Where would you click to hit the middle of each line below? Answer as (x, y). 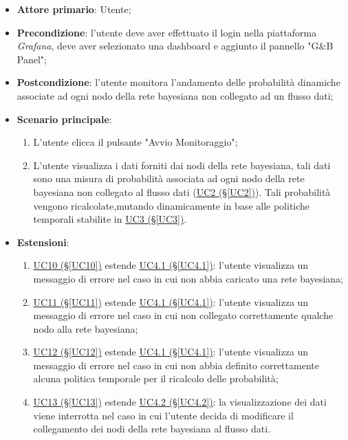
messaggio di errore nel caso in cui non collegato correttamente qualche (183, 315)
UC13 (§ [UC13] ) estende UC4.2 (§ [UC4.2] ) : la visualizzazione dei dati (180, 402)
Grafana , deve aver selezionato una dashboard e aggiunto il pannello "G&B (175, 46)
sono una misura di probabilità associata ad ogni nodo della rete (169, 178)
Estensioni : (43, 242)
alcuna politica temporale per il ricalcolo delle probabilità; (156, 378)
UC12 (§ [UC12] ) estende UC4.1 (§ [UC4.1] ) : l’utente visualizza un (171, 352)
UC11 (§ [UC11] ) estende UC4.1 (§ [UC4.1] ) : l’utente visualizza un (171, 301)
